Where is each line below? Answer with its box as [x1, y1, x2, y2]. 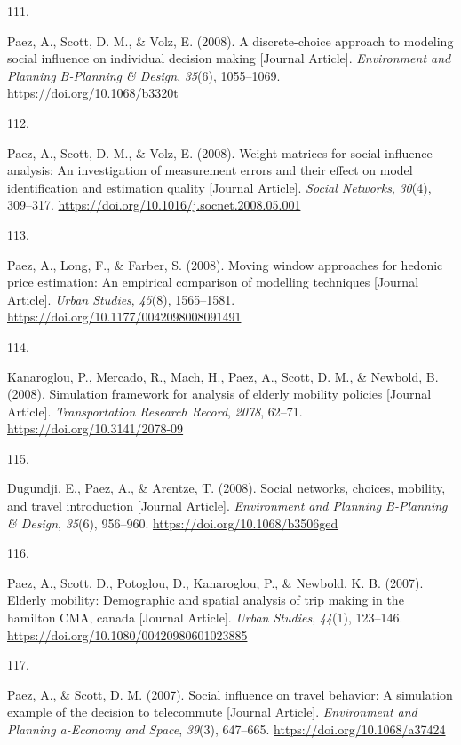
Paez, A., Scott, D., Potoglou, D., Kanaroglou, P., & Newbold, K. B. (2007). [7, 573, 424, 591]
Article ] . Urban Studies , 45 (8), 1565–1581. [7, 289, 235, 308]
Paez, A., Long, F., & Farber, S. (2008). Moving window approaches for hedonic [7, 255, 443, 273]
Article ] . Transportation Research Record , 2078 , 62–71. [7, 401, 303, 420]
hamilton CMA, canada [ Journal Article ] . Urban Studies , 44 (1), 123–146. [7, 608, 403, 627]
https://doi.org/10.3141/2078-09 [7, 419, 184, 438]
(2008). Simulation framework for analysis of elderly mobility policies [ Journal [7, 384, 432, 403]
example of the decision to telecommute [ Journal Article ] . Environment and [7, 702, 417, 721]
